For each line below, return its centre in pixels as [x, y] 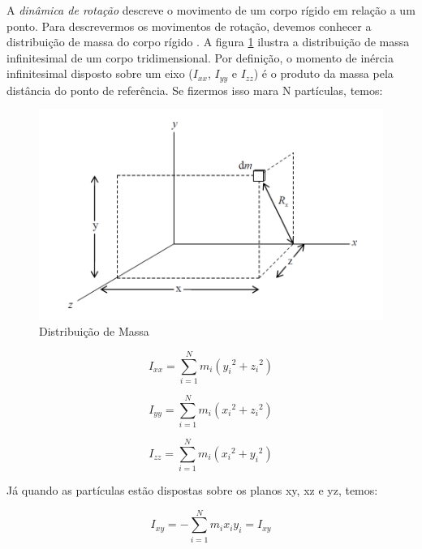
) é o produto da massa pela [323, 73]
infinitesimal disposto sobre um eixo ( [100, 73]
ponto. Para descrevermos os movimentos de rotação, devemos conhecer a [189, 26]
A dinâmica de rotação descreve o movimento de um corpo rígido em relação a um [211, 10]
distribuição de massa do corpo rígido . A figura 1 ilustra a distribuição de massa [208, 42]
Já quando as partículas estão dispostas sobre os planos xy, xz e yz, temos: [192, 490]
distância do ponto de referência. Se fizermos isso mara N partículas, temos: [195, 90]
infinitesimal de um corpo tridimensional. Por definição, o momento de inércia [200, 57]
